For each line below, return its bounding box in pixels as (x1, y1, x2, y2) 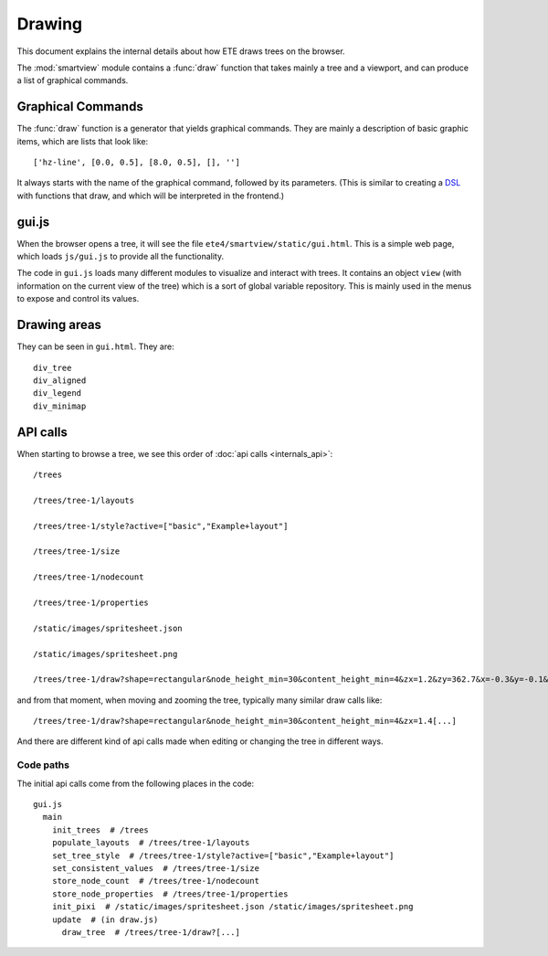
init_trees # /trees (51, 824, 150, 835)
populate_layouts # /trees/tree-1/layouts (51, 837, 250, 848)
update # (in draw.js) (51, 914, 159, 925)
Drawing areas (16, 317, 102, 333)
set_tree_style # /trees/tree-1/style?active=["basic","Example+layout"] (51, 850, 395, 861)
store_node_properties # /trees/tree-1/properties (51, 888, 289, 899)
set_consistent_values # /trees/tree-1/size (51, 863, 260, 873)
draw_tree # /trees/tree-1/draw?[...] (61, 927, 241, 937)
